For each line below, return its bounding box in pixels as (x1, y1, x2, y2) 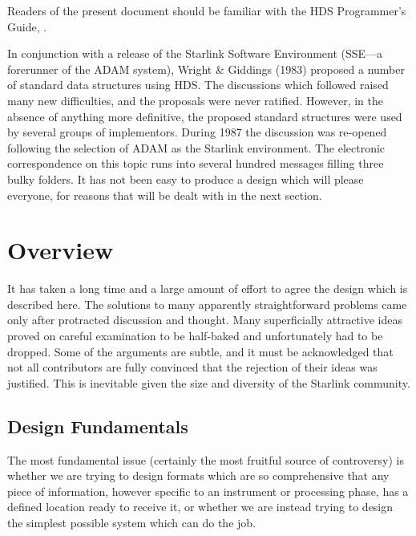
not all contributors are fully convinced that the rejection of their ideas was (7, 359, 378, 376)
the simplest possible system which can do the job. (7, 514, 256, 530)
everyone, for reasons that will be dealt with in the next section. (7, 186, 322, 203)
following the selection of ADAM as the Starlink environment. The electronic (7, 139, 386, 156)
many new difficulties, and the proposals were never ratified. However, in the (7, 91, 384, 108)
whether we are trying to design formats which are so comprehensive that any (7, 467, 390, 484)
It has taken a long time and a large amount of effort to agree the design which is (7, 280, 408, 297)
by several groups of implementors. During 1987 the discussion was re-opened (7, 124, 387, 140)
